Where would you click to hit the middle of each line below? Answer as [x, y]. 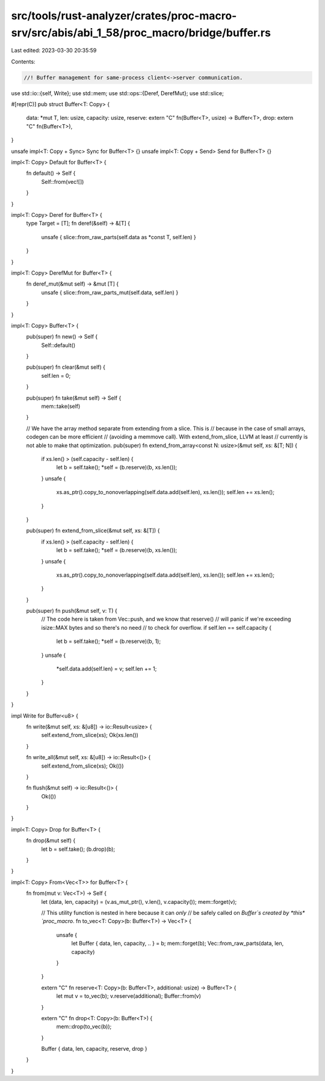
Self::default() [58, 345]
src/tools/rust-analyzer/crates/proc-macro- [124, 16]
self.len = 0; [56, 375]
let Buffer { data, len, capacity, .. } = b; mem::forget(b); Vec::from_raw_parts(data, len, [178, 944]
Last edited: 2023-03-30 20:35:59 [54, 51]
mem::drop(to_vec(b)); [84, 1027]
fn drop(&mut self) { [51, 841]
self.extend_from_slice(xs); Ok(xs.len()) [90, 735]
